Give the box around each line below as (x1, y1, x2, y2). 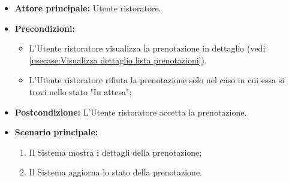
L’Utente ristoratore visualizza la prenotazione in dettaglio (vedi (29, 42, 266, 54)
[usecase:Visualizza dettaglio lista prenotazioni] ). (29, 53, 207, 66)
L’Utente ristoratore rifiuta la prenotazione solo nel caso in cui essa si (29, 74, 285, 86)
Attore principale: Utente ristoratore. (14, 2, 161, 14)
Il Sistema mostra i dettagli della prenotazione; (29, 145, 202, 158)
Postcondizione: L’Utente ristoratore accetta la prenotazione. (14, 105, 247, 118)
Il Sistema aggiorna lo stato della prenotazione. (29, 166, 202, 178)
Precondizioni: (14, 22, 75, 34)
